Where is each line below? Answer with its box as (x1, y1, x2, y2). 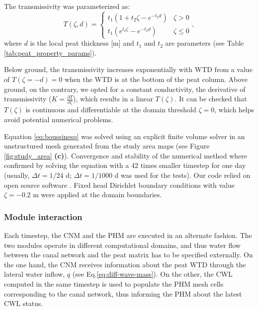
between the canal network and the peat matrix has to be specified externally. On (4, 249, 253, 260)
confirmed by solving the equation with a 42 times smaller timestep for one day (4, 160, 246, 170)
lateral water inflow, (4, 269, 65, 279)
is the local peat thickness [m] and (30, 38, 134, 48)
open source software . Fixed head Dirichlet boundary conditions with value (4, 179, 235, 190)
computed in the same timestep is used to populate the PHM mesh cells (4, 278, 224, 289)
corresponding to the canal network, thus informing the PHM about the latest (4, 288, 242, 299)
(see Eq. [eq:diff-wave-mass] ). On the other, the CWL (72, 269, 233, 279)
